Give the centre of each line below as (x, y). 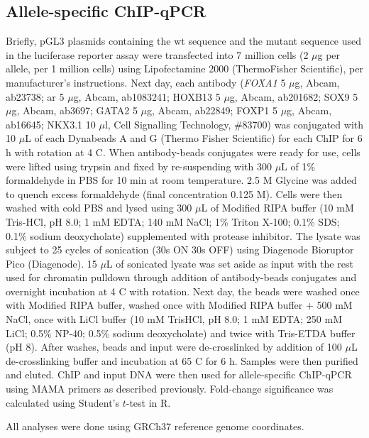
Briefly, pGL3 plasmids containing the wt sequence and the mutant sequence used (184, 41)
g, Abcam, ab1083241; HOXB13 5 (147, 96)
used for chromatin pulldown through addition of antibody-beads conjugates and (181, 277)
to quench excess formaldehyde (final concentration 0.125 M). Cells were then (174, 193)
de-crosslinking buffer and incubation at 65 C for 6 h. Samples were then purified (182, 360)
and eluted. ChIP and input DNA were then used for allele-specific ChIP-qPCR (179, 374)
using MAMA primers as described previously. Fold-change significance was (170, 389)
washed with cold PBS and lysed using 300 (99, 208)
